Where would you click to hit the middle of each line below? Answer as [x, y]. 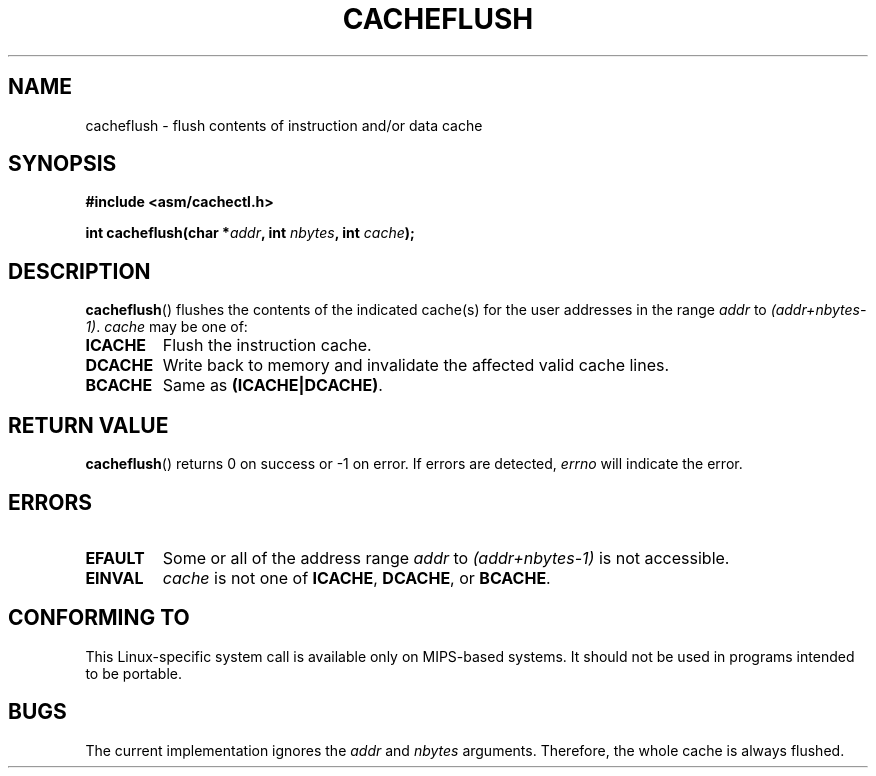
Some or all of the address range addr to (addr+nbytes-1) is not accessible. [446, 557]
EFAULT [115, 557]
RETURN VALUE [88, 425]
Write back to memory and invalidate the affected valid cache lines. [416, 365]
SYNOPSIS [62, 164]
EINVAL [114, 577]
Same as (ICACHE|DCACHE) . [272, 385]
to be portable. [133, 673]
